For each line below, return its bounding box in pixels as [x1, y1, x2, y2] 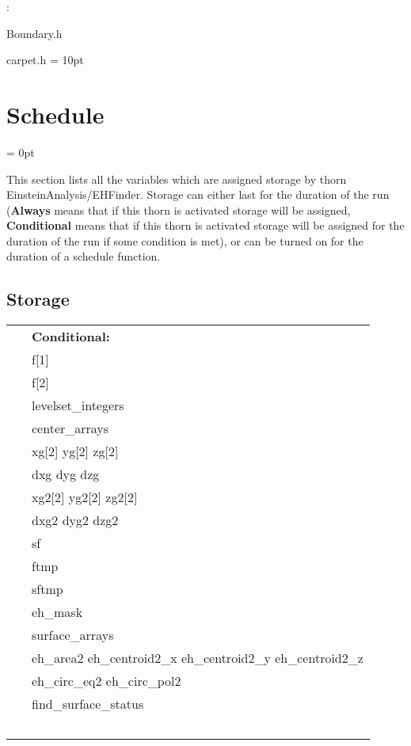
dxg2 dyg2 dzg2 [32, 511, 119, 530]
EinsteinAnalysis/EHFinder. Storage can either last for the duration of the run [6, 186, 390, 203]
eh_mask [32, 603, 83, 622]
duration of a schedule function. [6, 248, 161, 265]
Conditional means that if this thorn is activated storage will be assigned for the [6, 217, 405, 234]
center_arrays [32, 419, 109, 438]
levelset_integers [32, 396, 124, 415]
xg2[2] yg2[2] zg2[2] [32, 488, 138, 507]
